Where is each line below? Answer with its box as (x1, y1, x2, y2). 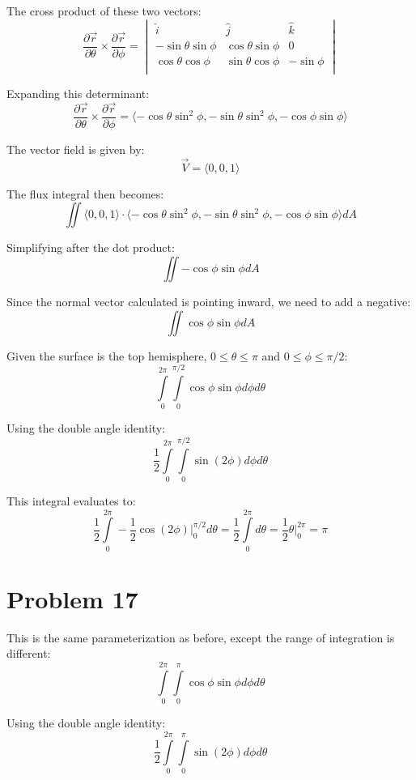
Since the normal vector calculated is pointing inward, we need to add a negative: (6, 292, 411, 309)
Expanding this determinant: (6, 85, 150, 102)
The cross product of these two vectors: (6, 2, 202, 19)
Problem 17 (6, 582, 138, 615)
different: (6, 645, 51, 662)
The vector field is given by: (6, 140, 145, 157)
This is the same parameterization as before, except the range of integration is (6, 629, 395, 646)
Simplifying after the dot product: (6, 239, 175, 256)
